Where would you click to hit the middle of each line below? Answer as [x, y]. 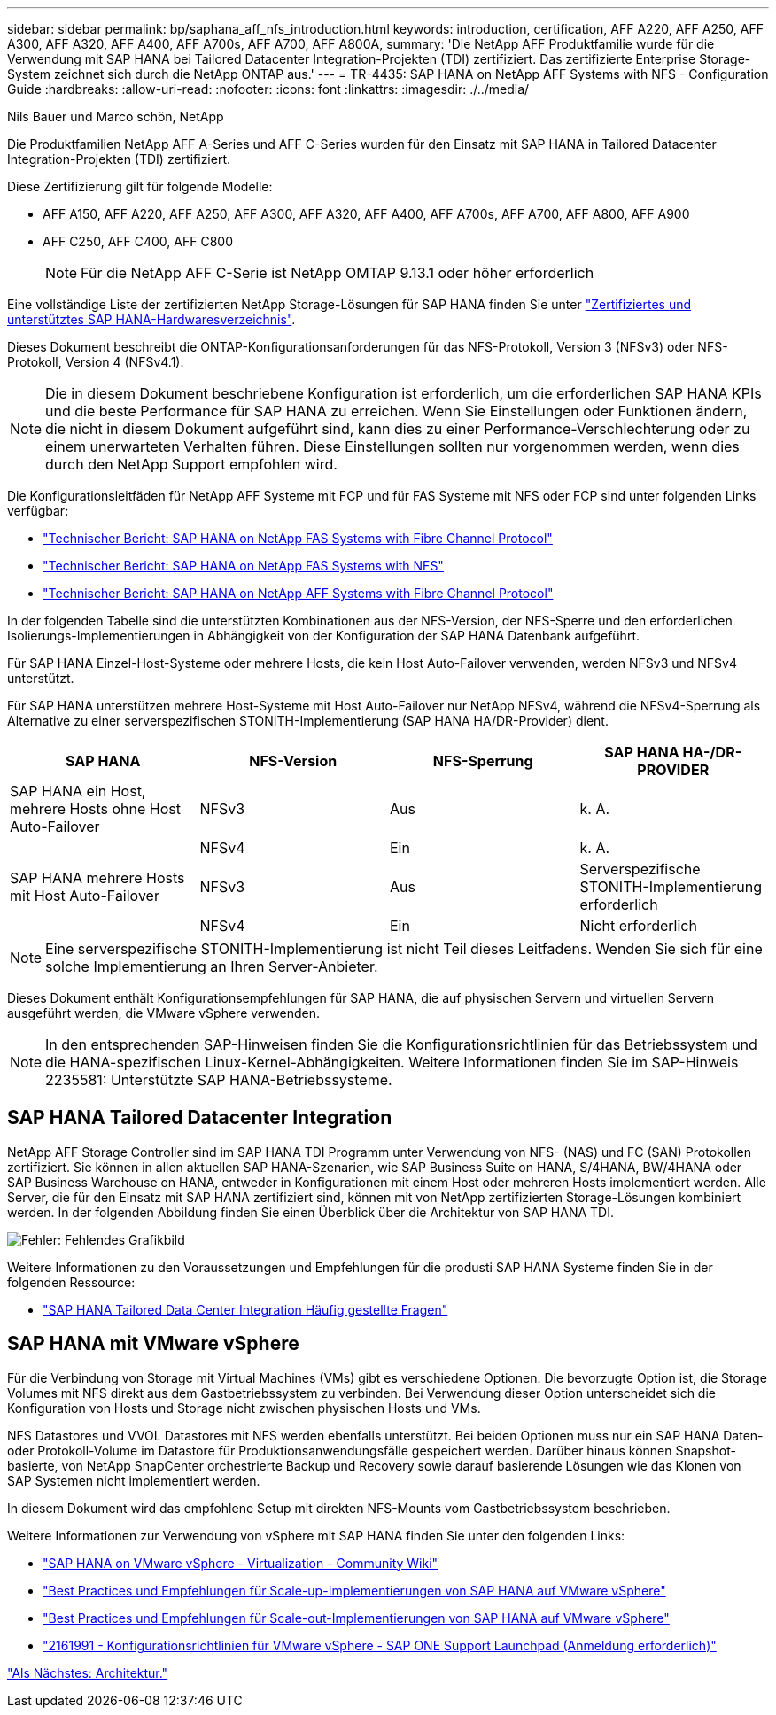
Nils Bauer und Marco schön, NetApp [116, 116]
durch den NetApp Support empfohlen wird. [191, 464]
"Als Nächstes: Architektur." [88, 1672]
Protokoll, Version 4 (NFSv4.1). [96, 362]
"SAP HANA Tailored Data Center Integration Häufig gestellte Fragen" [245, 1309]
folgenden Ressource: [71, 1282]
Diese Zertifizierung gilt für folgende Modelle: [140, 186]
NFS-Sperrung [483, 761]
